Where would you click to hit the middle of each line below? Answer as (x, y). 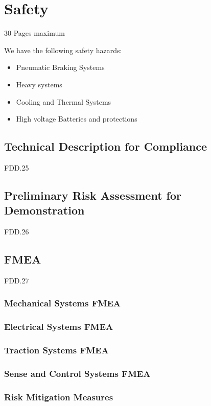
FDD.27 (17, 280)
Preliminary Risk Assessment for (93, 195)
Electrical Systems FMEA (59, 327)
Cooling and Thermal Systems (64, 101)
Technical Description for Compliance (106, 146)
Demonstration (44, 210)
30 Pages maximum (34, 33)
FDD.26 (17, 232)
